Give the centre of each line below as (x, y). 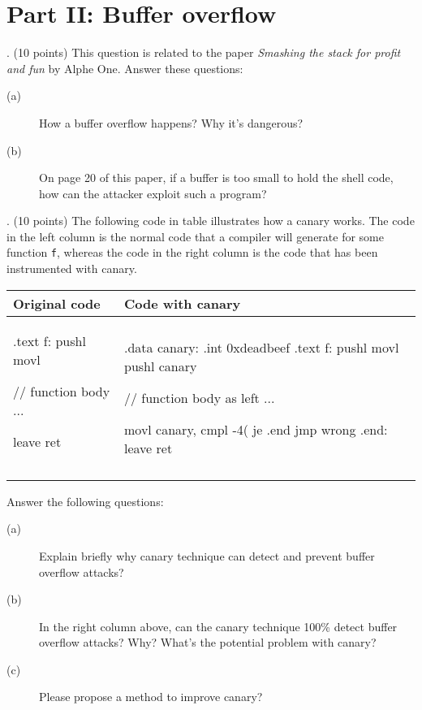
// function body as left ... (200, 397)
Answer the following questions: (85, 501)
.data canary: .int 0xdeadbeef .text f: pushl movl (262, 347)
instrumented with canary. (72, 268)
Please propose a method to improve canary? (151, 697)
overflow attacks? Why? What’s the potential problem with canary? (208, 642)
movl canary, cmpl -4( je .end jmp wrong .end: (256, 429)
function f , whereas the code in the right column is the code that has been (192, 252)
